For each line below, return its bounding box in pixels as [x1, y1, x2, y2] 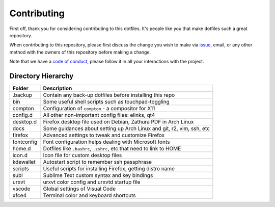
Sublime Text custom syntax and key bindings [43, 172, 153, 179]
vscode [12, 185, 31, 192]
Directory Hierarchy [9, 71, 74, 80]
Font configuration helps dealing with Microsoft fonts [43, 138, 170, 145]
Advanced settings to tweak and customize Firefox [43, 132, 165, 139]
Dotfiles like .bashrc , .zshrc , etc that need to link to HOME [43, 145, 181, 152]
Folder [12, 85, 29, 92]
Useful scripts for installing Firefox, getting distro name [43, 165, 175, 172]
